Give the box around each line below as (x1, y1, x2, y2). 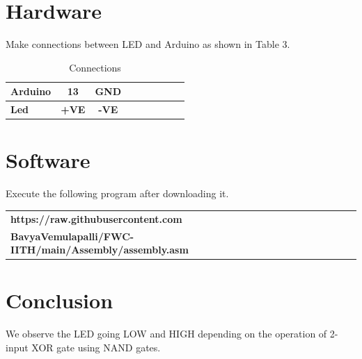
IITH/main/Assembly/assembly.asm (10, 242, 189, 257)
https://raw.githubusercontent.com (10, 211, 182, 226)
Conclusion (6, 286, 113, 315)
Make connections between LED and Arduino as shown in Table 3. (6, 37, 290, 51)
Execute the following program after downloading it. (6, 186, 229, 201)
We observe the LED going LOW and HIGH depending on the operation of (6, 326, 327, 341)
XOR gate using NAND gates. (31, 340, 161, 354)
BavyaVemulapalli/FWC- (10, 228, 134, 243)
